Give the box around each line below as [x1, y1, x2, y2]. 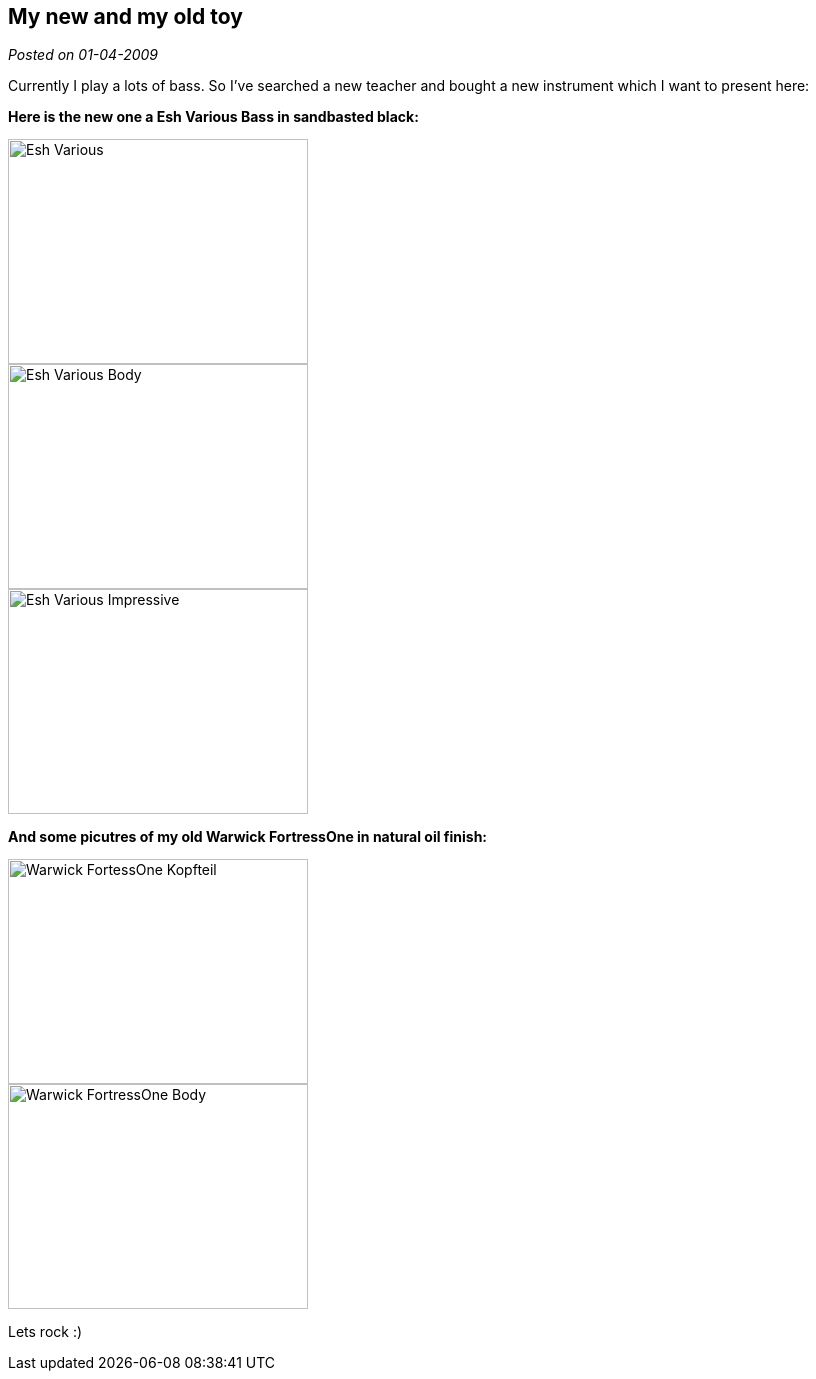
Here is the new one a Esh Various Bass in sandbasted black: [8, 108, 419, 126]
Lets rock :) [8, 1323, 83, 1341]
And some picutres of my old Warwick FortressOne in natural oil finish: [8, 828, 488, 846]
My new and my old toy [8, 4, 243, 29]
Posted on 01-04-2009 [8, 46, 159, 64]
